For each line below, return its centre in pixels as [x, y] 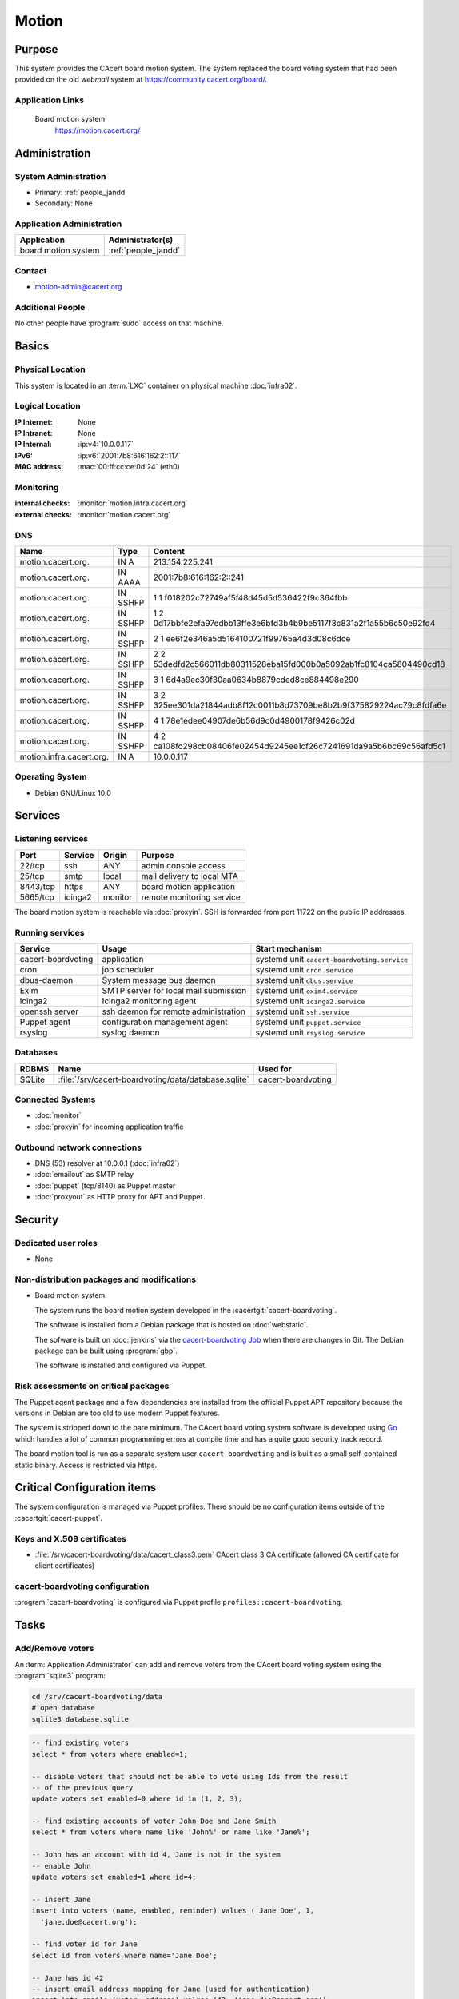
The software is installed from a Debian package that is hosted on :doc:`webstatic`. [172, 1325]
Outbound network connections [78, 1147]
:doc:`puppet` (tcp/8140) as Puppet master [105, 1185]
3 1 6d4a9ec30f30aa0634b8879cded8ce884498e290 [256, 680]
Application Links [50, 100]
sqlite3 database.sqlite [80, 1719]
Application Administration [68, 224]
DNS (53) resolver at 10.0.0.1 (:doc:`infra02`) [107, 1163]
